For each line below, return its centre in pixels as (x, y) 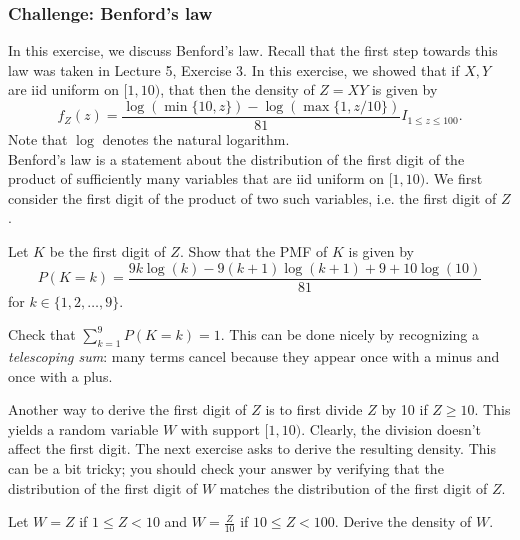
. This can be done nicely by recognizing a (350, 334)
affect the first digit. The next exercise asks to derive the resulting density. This (252, 448)
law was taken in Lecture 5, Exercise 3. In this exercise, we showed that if (234, 69)
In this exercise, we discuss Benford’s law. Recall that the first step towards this (253, 50)
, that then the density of (237, 89)
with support (220, 428)
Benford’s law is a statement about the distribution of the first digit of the (236, 158)
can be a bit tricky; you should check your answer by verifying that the (226, 468)
